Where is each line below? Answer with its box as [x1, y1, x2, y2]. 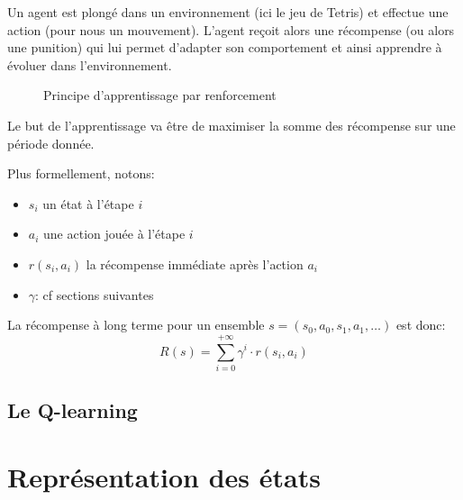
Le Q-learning [7, 396, 138, 424]
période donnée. [7, 133, 95, 152]
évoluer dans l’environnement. [7, 55, 172, 74]
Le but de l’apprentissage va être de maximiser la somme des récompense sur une [7, 115, 456, 134]
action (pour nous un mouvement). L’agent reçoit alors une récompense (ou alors [7, 20, 455, 39]
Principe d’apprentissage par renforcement [43, 86, 277, 105]
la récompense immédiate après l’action [86, 254, 304, 273]
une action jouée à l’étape [43, 224, 186, 243]
